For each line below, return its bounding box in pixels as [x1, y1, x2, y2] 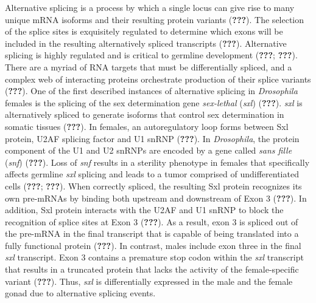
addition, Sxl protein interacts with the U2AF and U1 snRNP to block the [5, 203, 284, 216]
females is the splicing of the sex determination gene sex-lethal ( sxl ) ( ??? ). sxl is [5, 96, 303, 109]
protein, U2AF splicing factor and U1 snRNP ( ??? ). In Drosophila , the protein [5, 132, 300, 145]
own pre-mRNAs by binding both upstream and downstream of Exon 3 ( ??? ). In [5, 191, 307, 204]
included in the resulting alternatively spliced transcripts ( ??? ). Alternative [5, 36, 287, 49]
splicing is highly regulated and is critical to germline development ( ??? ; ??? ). [5, 49, 298, 61]
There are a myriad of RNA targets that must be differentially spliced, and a [5, 60, 292, 73]
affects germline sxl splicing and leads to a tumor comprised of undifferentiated [5, 168, 299, 180]
